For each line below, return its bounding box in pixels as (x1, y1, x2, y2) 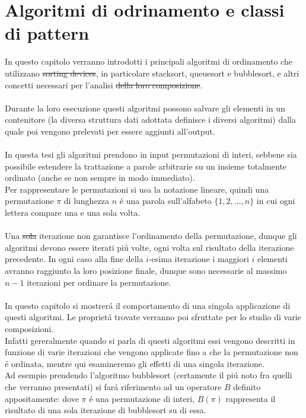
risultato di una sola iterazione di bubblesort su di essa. (5, 404, 206, 416)
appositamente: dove (5, 392, 79, 404)
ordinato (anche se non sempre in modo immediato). (5, 171, 195, 184)
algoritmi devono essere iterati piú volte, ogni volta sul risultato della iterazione (5, 241, 294, 253)
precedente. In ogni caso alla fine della (5, 253, 144, 265)
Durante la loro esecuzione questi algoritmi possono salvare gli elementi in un (5, 101, 285, 114)
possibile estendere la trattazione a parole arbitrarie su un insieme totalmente (5, 159, 287, 172)
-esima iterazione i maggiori (148, 253, 249, 265)
